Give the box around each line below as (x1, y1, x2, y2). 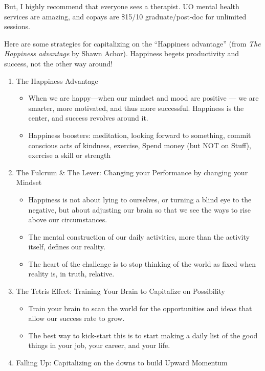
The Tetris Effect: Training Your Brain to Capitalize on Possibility (16, 286, 225, 296)
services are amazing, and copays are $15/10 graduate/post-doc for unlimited (4, 11, 247, 21)
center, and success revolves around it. (28, 112, 148, 123)
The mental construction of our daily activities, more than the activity (28, 231, 250, 242)
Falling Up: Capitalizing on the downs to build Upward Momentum (16, 357, 228, 368)
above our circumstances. (28, 214, 107, 225)
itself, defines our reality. (28, 241, 105, 252)
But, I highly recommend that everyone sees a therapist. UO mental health (4, 1, 239, 11)
